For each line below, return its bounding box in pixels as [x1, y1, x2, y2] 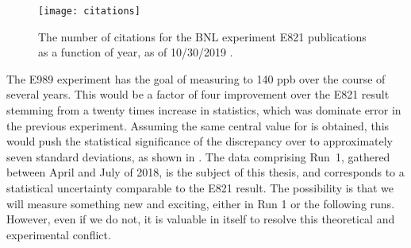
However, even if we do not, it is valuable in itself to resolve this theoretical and [6, 211, 395, 227]
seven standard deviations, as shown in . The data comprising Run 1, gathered [6, 148, 390, 165]
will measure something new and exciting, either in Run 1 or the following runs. [6, 195, 395, 211]
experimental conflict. [6, 226, 111, 242]
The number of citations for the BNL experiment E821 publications [38, 28, 367, 45]
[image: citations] [38, 6, 140, 17]
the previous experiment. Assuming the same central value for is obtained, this [6, 117, 390, 134]
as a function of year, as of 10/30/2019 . [38, 44, 233, 60]
